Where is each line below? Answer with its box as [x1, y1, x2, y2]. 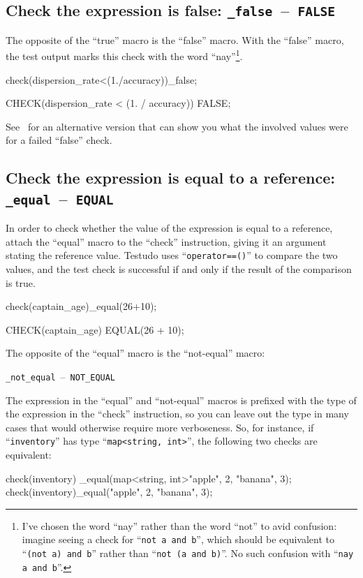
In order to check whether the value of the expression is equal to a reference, [6, 221, 333, 235]
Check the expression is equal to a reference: [6, 167, 335, 188]
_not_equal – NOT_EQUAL [6, 369, 116, 383]
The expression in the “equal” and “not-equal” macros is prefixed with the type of [6, 392, 357, 407]
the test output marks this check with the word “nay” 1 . [6, 47, 243, 64]
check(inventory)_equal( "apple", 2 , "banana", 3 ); [6, 484, 213, 499]
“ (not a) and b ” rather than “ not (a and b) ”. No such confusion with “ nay [22, 546, 354, 561]
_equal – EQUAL [6, 187, 114, 209]
